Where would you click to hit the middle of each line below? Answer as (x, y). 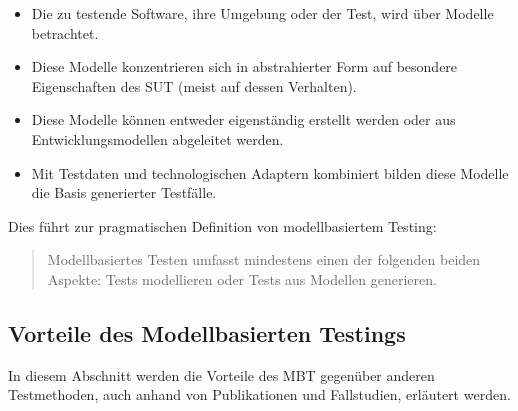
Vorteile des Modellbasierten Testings (207, 332)
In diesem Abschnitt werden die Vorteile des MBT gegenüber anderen (221, 374)
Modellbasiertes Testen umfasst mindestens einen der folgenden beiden (264, 259)
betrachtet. (65, 32)
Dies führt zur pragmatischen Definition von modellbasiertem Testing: (222, 225)
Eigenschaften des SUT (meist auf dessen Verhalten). (194, 85)
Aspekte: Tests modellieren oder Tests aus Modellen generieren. (242, 278)
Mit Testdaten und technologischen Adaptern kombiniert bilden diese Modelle (270, 172)
